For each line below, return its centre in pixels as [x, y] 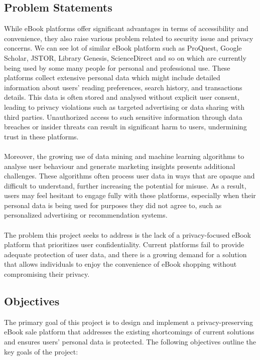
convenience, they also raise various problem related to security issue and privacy [129, 38]
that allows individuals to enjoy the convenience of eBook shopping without [120, 264]
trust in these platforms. [41, 136]
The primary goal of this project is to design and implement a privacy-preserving [128, 322]
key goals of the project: [41, 351]
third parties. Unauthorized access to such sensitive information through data [123, 117]
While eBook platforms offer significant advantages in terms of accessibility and [126, 28]
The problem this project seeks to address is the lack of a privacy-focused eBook [127, 234]
